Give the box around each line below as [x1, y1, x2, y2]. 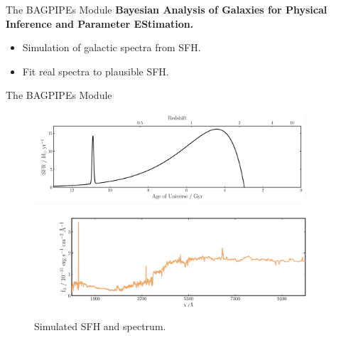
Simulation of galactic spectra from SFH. [22, 40, 201, 55]
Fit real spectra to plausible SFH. [22, 63, 169, 78]
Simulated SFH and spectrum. [34, 319, 166, 334]
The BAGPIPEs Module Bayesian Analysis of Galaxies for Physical [6, 2, 328, 16]
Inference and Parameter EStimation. [6, 16, 194, 31]
